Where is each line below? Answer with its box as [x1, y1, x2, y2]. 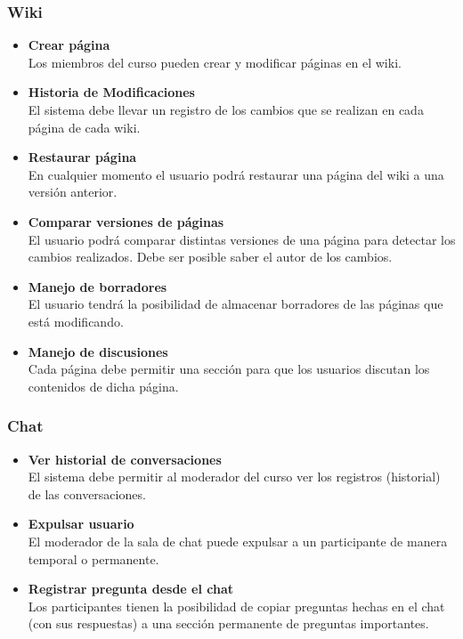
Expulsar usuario [28, 514, 134, 533]
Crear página [28, 36, 110, 54]
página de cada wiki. [28, 117, 141, 136]
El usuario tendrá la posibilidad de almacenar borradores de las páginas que [28, 295, 443, 313]
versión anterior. [28, 182, 118, 201]
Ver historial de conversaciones [28, 449, 222, 468]
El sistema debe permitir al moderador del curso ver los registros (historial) [28, 467, 441, 486]
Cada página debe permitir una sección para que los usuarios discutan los [28, 360, 430, 378]
